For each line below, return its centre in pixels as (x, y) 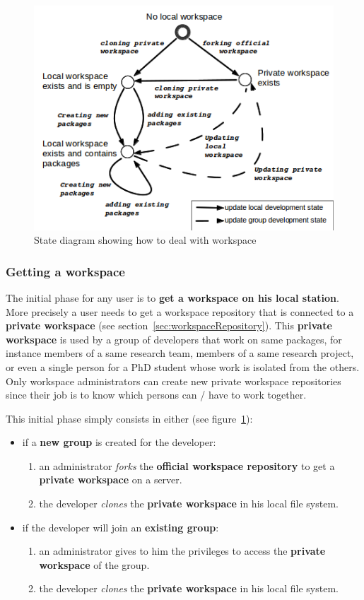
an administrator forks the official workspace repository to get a (187, 465)
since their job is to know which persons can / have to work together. (156, 395)
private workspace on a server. (111, 480)
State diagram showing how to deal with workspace (145, 240)
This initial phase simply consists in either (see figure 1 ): (129, 418)
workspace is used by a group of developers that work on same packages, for (174, 339)
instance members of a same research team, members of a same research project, (180, 353)
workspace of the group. (94, 564)
